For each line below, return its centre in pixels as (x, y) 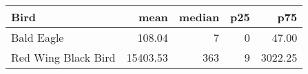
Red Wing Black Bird (63, 57)
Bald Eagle (38, 37)
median (199, 17)
